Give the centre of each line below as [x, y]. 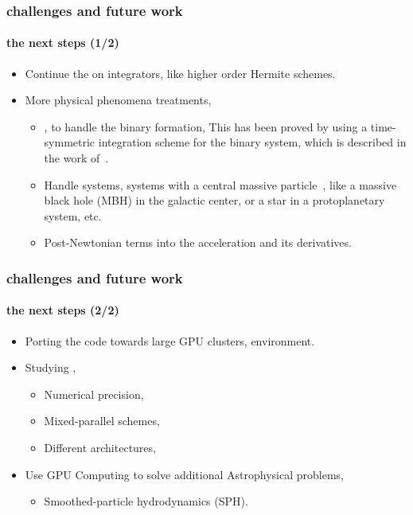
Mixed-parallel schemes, [102, 421]
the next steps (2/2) [63, 310]
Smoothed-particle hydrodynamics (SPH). [146, 501]
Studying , [51, 367]
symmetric [70, 142]
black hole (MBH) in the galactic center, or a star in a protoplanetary [214, 200]
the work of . [76, 158]
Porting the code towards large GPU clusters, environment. [170, 340]
